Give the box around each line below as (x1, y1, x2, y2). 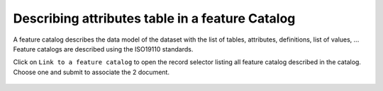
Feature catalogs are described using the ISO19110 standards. (13, 44, 194, 53)
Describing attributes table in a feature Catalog (13, 11, 296, 26)
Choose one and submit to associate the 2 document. (13, 68, 170, 76)
